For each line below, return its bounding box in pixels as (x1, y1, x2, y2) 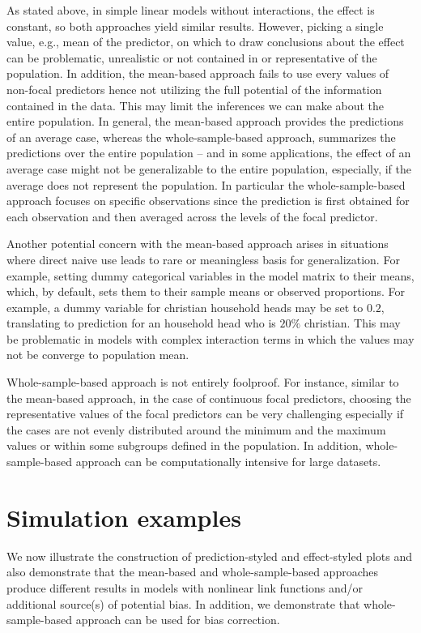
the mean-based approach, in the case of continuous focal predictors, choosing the (6, 389, 411, 406)
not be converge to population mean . (6, 346, 189, 363)
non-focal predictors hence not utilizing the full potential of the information (6, 80, 382, 97)
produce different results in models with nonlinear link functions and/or (6, 579, 364, 596)
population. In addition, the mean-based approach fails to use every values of (6, 65, 389, 82)
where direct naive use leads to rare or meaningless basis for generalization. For (6, 250, 400, 267)
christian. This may (304, 314, 401, 331)
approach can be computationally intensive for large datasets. (75, 453, 381, 470)
